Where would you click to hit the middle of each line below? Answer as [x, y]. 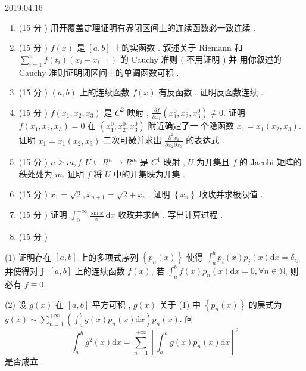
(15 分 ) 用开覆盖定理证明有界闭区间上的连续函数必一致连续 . [137, 27]
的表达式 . [205, 140]
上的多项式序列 [109, 257]
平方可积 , [111, 304]
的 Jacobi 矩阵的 [271, 162]
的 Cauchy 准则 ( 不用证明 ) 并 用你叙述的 [201, 59]
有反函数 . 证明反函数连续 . [211, 92]
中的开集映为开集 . [149, 174]
